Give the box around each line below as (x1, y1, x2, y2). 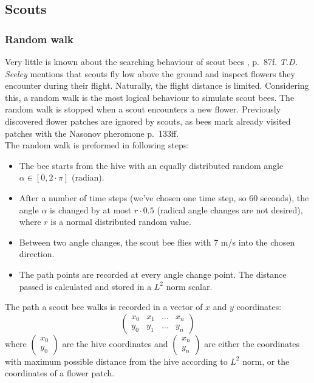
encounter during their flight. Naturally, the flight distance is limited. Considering (5, 79, 309, 92)
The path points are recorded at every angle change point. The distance (19, 267, 287, 280)
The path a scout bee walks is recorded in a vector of (5, 300, 203, 313)
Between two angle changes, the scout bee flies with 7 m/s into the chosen (19, 235, 295, 248)
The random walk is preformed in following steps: (5, 139, 189, 151)
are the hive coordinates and (62, 337, 168, 350)
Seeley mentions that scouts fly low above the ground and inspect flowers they (5, 67, 295, 80)
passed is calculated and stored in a (19, 280, 152, 292)
